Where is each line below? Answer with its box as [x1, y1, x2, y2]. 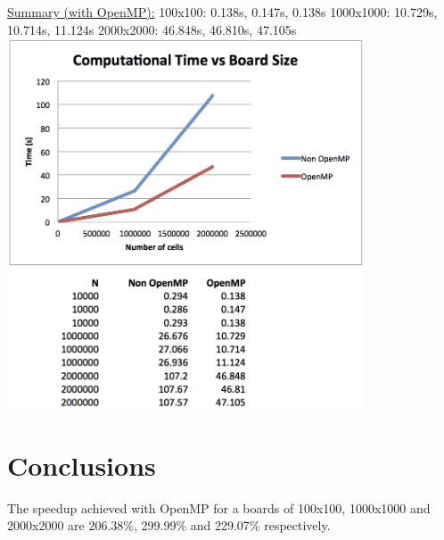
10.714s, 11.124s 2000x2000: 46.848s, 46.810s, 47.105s [7, 20, 297, 38]
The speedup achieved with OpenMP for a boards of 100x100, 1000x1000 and [7, 498, 431, 517]
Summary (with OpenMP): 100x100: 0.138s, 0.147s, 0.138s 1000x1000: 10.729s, [7, 3, 438, 21]
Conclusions [7, 446, 156, 483]
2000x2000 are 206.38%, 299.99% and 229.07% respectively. [7, 516, 331, 535]
